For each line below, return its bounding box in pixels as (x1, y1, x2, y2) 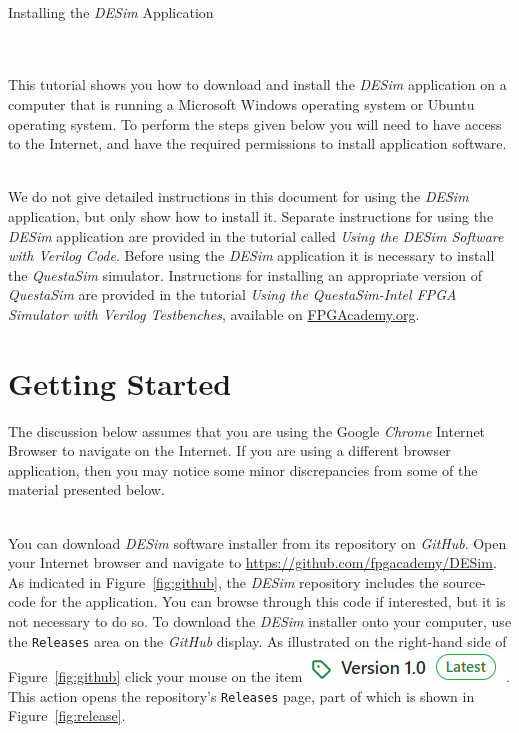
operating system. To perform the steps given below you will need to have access (8, 113, 502, 134)
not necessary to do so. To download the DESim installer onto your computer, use (8, 610, 512, 631)
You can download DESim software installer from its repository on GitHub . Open (8, 532, 507, 553)
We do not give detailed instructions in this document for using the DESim (8, 186, 469, 207)
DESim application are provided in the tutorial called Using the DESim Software (8, 225, 504, 246)
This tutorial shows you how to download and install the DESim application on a (8, 74, 507, 95)
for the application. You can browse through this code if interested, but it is (40, 591, 506, 612)
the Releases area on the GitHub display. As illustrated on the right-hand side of (8, 630, 507, 651)
